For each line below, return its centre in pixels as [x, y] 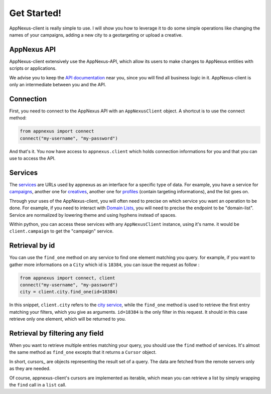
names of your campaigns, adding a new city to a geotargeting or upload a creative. [96, 35]
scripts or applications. [33, 68]
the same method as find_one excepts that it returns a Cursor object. [83, 352]
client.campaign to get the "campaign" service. [61, 231]
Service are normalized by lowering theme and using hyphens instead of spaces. [93, 215]
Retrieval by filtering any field [56, 333]
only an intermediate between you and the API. [58, 85]
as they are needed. [30, 368]
